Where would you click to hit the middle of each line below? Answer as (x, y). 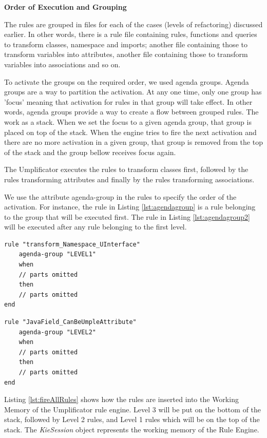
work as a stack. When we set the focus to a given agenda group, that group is (128, 121)
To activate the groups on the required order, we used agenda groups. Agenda (127, 81)
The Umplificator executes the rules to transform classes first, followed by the (126, 169)
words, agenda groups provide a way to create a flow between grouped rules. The (131, 112)
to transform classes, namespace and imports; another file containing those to (126, 44)
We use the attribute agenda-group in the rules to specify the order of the (120, 196)
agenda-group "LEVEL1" (57, 254)
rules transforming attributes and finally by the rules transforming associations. (129, 179)
